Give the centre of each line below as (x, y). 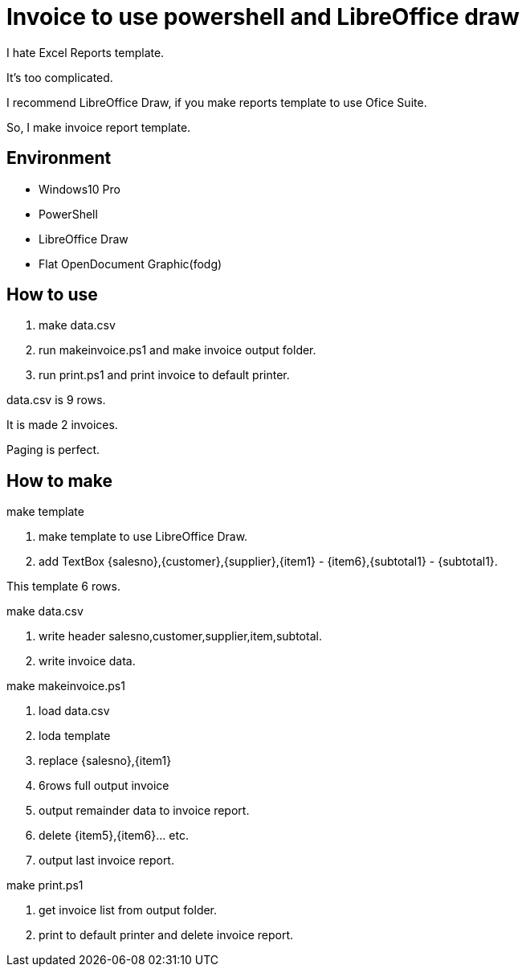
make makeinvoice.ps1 (66, 686)
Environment (59, 158)
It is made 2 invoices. (62, 425)
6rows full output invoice (104, 786)
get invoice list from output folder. (128, 910)
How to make (60, 480)
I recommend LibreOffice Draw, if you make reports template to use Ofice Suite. (217, 102)
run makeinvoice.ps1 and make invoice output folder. (177, 350)
